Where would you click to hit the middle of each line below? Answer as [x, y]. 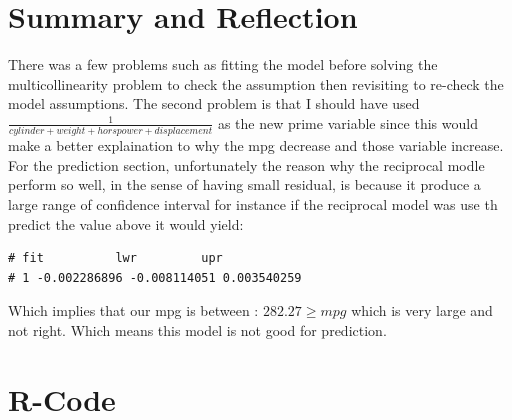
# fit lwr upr [115, 258]
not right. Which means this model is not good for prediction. [197, 329]
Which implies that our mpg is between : [133, 310]
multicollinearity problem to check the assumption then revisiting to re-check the [256, 83]
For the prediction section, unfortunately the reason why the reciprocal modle [246, 164]
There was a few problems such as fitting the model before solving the [223, 64]
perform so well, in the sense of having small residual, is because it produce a [244, 184]
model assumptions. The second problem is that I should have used [214, 103]
